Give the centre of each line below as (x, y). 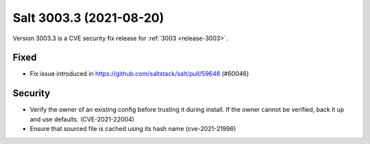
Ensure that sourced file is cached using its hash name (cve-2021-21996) (133, 129)
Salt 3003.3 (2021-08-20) (88, 18)
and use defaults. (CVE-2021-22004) (82, 119)
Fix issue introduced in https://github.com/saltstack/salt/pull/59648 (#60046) (139, 74)
